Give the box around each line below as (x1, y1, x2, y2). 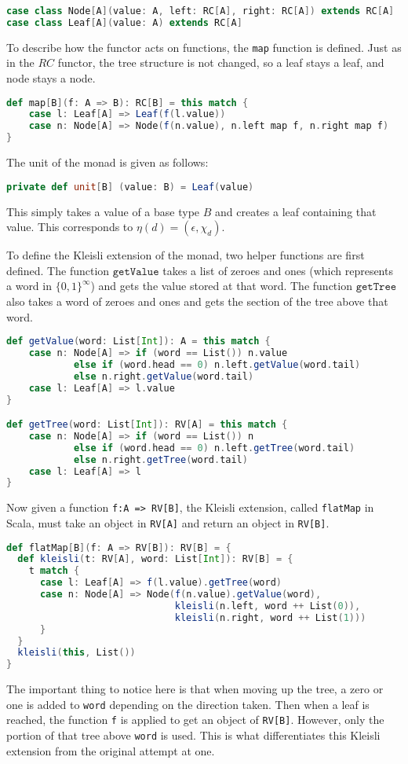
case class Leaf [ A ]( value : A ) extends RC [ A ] (6, 17, 242, 28)
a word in (6, 277, 52, 294)
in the (6, 54, 35, 71)
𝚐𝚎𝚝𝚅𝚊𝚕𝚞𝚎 (112, 266, 159, 277)
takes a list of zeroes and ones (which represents (162, 262, 393, 278)
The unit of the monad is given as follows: (6, 154, 209, 171)
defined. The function (6, 262, 110, 278)
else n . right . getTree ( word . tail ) (73, 454, 248, 465)
